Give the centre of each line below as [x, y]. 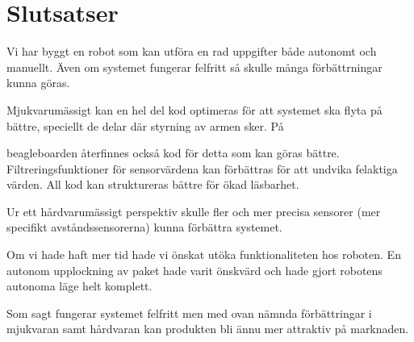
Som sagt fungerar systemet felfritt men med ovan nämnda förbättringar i [189, 313]
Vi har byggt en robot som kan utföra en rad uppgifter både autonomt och [192, 51]
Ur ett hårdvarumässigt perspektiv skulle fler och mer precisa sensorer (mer [194, 211]
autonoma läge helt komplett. [79, 286]
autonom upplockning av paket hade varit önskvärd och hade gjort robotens [194, 270]
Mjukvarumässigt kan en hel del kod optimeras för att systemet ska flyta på [194, 109]
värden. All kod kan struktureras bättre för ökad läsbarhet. [153, 184]
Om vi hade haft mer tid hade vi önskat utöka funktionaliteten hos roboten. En [204, 254]
